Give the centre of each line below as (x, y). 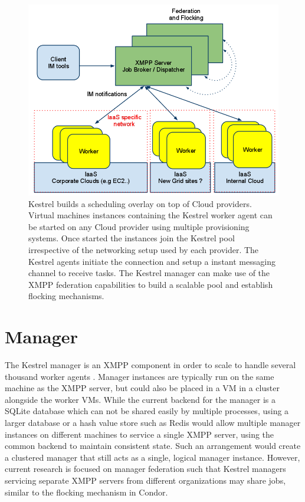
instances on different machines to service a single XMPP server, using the (140, 434)
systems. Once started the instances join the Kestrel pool (132, 238)
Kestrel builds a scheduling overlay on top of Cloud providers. (140, 203)
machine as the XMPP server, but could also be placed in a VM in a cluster (142, 388)
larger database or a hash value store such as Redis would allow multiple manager (153, 423)
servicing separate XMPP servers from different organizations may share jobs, (145, 480)
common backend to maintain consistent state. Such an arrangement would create (153, 446)
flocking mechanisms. (66, 296)
